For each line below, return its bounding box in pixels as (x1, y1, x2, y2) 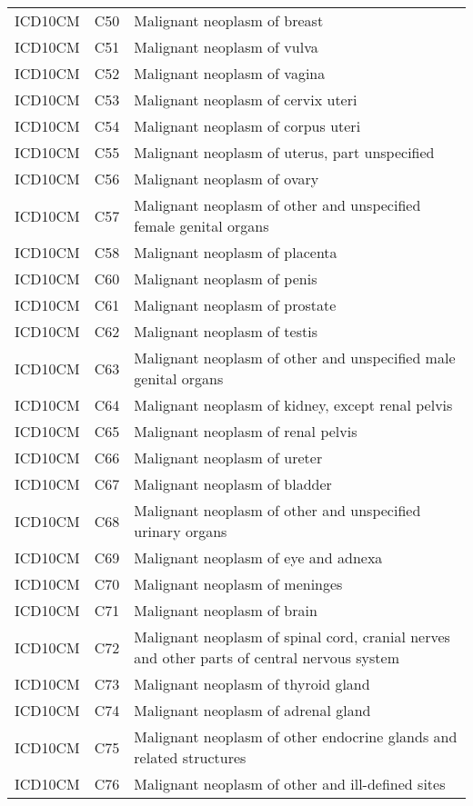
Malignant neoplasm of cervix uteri (134, 89, 357, 110)
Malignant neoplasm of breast (134, 10, 324, 31)
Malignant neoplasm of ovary (134, 168, 319, 189)
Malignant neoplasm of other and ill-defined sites (134, 773, 446, 794)
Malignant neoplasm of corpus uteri (134, 115, 361, 136)
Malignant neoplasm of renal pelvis (134, 421, 357, 442)
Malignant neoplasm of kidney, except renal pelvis (134, 394, 453, 415)
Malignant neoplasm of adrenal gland (134, 700, 371, 721)
